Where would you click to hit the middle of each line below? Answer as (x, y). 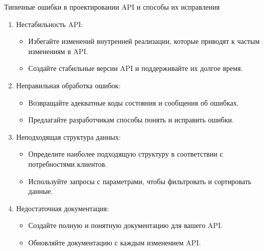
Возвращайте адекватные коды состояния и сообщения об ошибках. (134, 102)
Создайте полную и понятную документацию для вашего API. (125, 225)
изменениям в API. (58, 51)
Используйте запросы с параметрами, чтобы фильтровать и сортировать (140, 181)
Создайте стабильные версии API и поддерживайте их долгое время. (136, 68)
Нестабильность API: (50, 24)
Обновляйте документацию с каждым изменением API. (115, 242)
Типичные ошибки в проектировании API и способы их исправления (112, 7)
